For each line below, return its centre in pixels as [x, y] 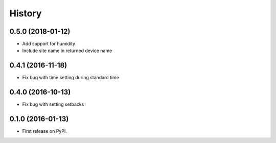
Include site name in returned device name [67, 51]
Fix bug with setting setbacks [53, 104]
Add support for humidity [49, 44]
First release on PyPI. [45, 131]
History [26, 13]
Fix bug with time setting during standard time [71, 78]
